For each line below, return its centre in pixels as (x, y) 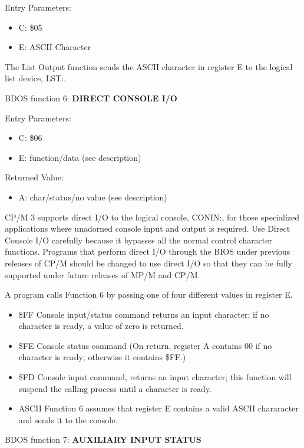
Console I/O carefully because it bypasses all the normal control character (138, 240)
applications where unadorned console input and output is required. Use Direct (148, 228)
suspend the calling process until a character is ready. (115, 388)
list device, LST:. (36, 78)
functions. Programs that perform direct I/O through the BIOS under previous (148, 251)
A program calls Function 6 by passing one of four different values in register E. (149, 294)
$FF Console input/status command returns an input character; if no (144, 314)
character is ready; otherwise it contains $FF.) (102, 357)
